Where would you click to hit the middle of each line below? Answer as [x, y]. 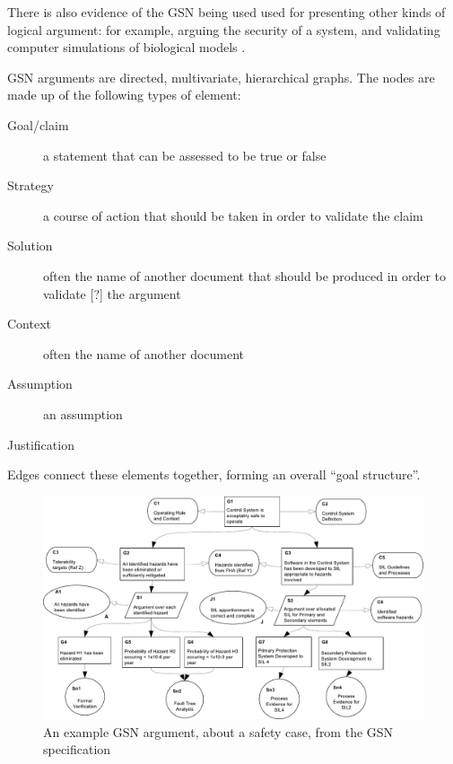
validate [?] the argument [112, 293]
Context [29, 324]
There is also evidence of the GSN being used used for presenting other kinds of [226, 12]
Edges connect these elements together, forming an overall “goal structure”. [214, 474]
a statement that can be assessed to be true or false [185, 155]
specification [77, 749]
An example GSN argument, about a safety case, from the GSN [218, 731]
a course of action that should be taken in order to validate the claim [233, 215]
